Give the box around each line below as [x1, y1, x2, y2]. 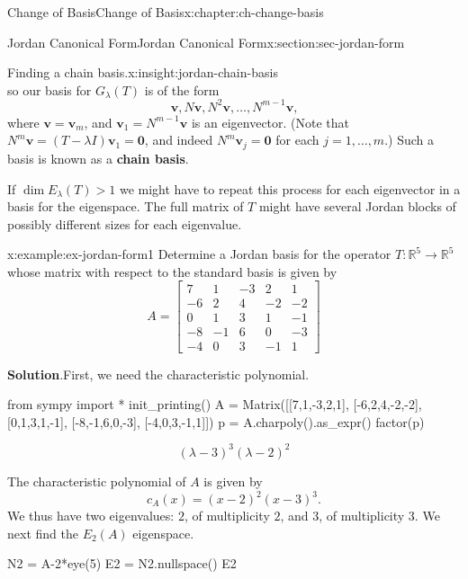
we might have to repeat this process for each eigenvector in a [119, 179, 461, 198]
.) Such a [384, 130, 434, 149]
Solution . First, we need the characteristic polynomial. [7, 364, 310, 383]
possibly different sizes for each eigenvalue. [7, 214, 242, 233]
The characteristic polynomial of [7, 471, 186, 490]
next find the [7, 523, 78, 542]
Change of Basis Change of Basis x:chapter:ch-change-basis [7, 3, 324, 21]
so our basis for [7, 80, 92, 99]
